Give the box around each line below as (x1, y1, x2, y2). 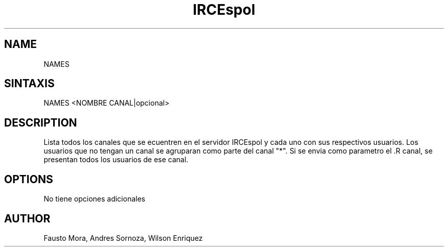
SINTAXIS (4, 77, 55, 90)
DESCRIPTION (4, 116, 77, 129)
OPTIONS (4, 172, 53, 186)
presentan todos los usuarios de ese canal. (43, 155, 189, 164)
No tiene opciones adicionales (43, 194, 145, 204)
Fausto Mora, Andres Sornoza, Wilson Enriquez (43, 233, 203, 242)
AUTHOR (4, 212, 51, 225)
